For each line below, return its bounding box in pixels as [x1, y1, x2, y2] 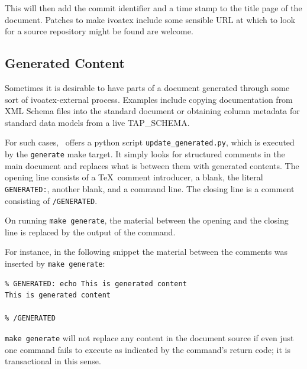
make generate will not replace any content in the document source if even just [5, 332, 294, 344]
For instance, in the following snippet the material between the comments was [5, 245, 288, 258]
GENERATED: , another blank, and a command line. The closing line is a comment [5, 182, 295, 195]
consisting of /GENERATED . [5, 194, 98, 206]
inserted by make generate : [5, 257, 105, 270]
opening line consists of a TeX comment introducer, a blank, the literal [5, 171, 263, 183]
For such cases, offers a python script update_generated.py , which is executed [5, 136, 295, 148]
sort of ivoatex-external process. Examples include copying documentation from [5, 93, 293, 105]
